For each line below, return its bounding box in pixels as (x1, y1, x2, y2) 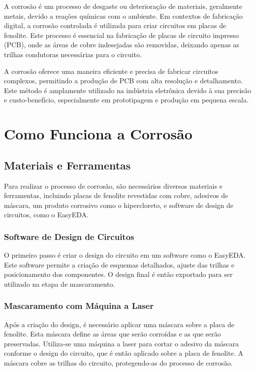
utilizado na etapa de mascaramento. (4, 278, 115, 289)
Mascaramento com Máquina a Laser (4, 300, 154, 312)
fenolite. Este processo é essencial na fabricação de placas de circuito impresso (4, 30, 239, 40)
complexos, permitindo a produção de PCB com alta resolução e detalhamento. (4, 75, 243, 86)
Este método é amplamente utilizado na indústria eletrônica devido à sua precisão (4, 85, 251, 95)
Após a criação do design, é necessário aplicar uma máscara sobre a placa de (4, 319, 235, 329)
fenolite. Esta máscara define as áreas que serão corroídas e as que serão (4, 329, 221, 339)
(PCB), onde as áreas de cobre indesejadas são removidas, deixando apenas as (4, 39, 239, 50)
